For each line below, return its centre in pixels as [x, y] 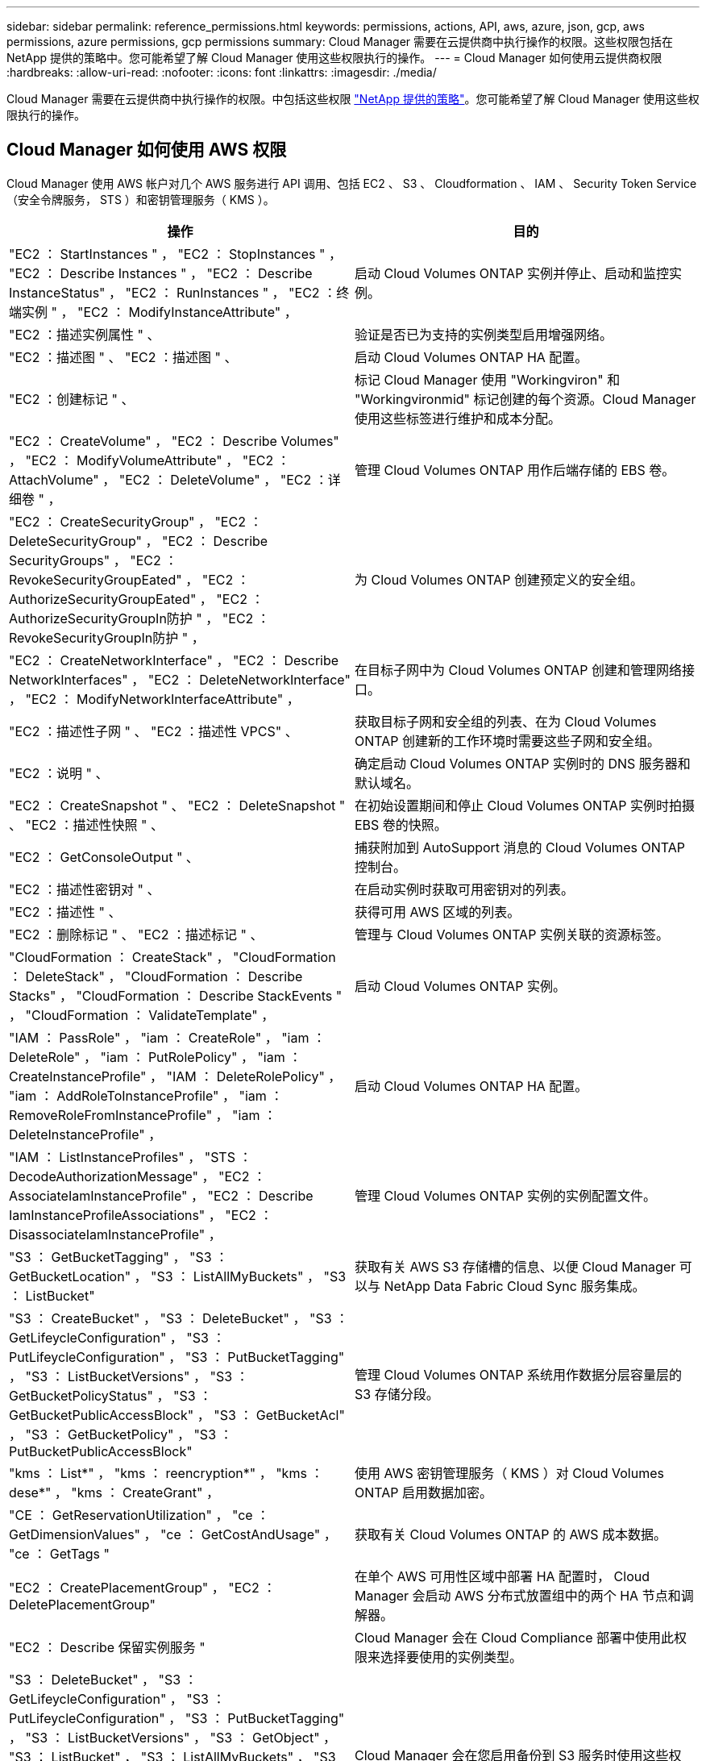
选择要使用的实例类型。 [452, 1657]
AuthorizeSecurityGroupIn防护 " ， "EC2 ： [139, 618]
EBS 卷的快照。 [401, 824]
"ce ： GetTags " [60, 1553]
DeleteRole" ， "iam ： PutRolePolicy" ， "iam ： [156, 1057]
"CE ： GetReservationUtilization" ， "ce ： [139, 1515]
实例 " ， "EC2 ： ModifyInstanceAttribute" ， [160, 312]
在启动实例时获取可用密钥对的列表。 [465, 889]
